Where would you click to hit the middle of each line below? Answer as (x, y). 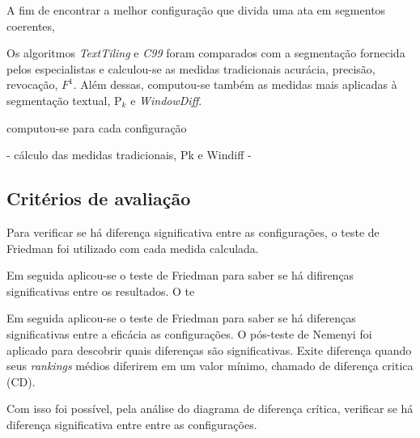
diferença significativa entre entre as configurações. (132, 424)
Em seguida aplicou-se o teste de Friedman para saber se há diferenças (181, 318)
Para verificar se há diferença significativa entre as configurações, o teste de (193, 232)
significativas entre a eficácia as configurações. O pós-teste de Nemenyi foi (189, 333)
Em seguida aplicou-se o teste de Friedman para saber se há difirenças (180, 275)
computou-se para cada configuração (97, 127)
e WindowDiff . (166, 100)
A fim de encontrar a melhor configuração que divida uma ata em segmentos (196, 10)
